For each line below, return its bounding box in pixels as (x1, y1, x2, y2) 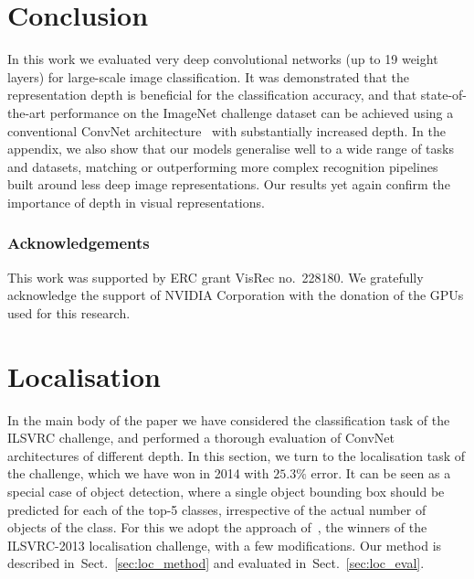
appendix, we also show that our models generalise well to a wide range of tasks (7, 139, 454, 158)
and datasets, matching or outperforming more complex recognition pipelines (7, 156, 438, 176)
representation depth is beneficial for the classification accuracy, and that (7, 85, 417, 104)
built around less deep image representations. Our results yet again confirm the (7, 175, 450, 194)
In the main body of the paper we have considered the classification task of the (7, 410, 450, 429)
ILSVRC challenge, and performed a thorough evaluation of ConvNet (7, 428, 395, 447)
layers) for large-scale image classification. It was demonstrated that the (7, 67, 410, 86)
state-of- (420, 85, 467, 104)
